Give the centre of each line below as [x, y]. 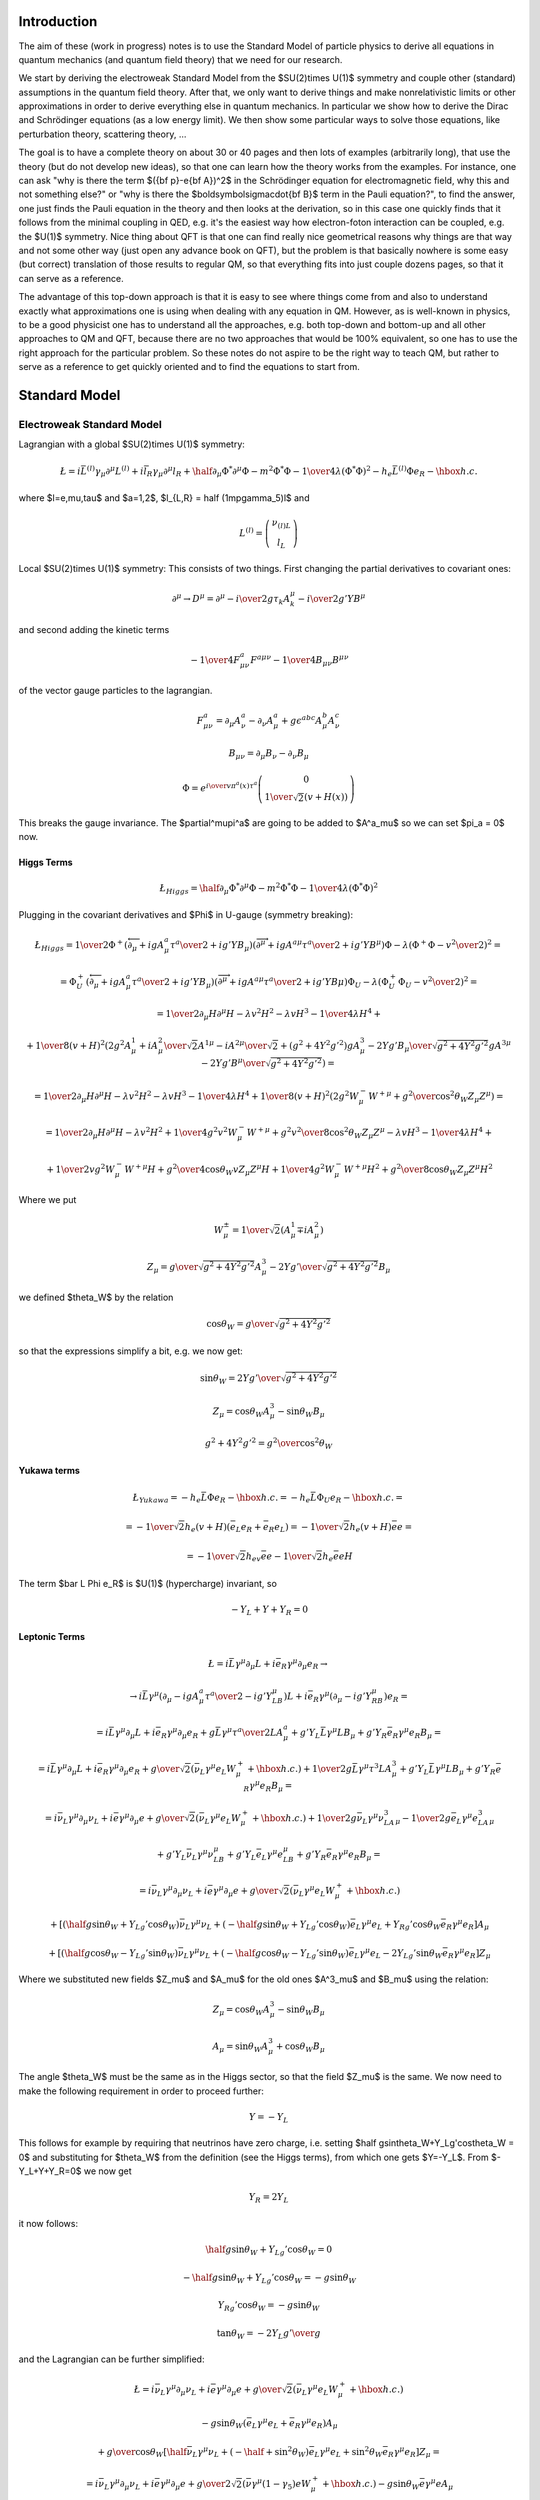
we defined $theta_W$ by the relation [96, 1297]
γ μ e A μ [439, 2484]
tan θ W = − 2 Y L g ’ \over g [268, 2334]
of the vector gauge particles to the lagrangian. [115, 691]
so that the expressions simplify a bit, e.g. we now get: [131, 1351]
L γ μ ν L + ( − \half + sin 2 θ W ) [250, 2452]
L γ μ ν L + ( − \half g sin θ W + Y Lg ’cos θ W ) [268, 1924]
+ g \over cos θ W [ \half [142, 2453]
